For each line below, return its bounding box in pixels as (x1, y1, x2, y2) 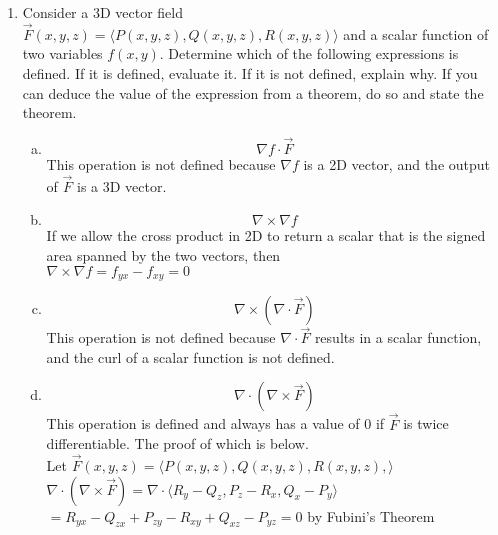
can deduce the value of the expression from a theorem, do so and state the (22, 82, 484, 103)
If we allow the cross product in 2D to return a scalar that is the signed (46, 225, 486, 246)
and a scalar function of (343, 23, 489, 44)
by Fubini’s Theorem (307, 505, 435, 526)
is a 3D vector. (76, 175, 167, 196)
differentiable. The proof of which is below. (46, 433, 309, 454)
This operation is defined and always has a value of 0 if (46, 413, 385, 434)
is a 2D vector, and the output (303, 154, 491, 174)
